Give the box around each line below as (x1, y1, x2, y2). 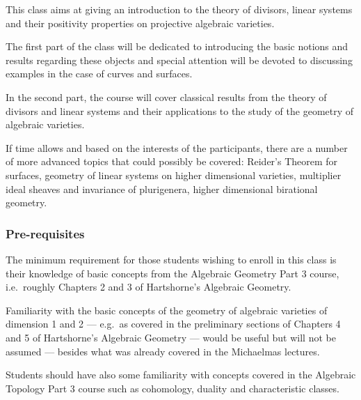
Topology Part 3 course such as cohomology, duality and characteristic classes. (6, 380, 339, 395)
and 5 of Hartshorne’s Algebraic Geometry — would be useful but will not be (6, 330, 336, 344)
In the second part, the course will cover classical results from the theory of (6, 89, 327, 104)
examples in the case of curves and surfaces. (6, 66, 193, 81)
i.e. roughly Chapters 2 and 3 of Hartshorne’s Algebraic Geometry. (6, 279, 291, 294)
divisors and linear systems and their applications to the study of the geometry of (6, 103, 354, 118)
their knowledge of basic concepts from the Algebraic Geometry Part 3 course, (6, 266, 339, 280)
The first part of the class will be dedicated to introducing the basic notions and (6, 39, 348, 54)
